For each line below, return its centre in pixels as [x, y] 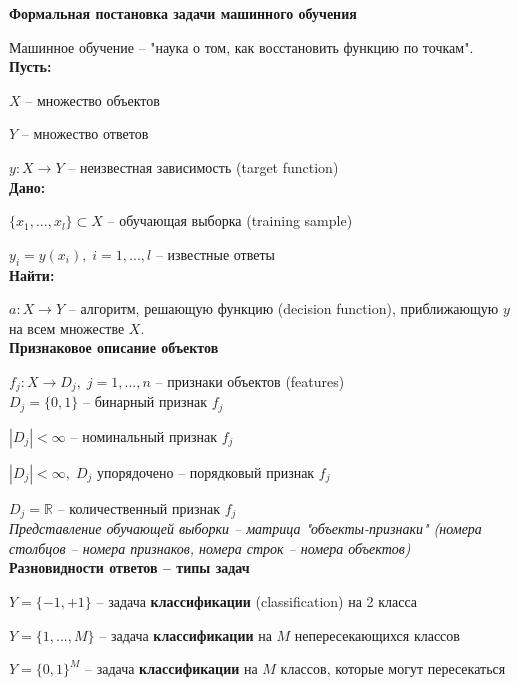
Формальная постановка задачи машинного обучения [183, 13]
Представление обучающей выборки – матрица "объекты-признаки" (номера [245, 528]
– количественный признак [138, 507]
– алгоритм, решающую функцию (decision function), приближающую [283, 308]
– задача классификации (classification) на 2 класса [257, 601]
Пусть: [30, 66]
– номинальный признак [144, 435]
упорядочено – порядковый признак [206, 471]
